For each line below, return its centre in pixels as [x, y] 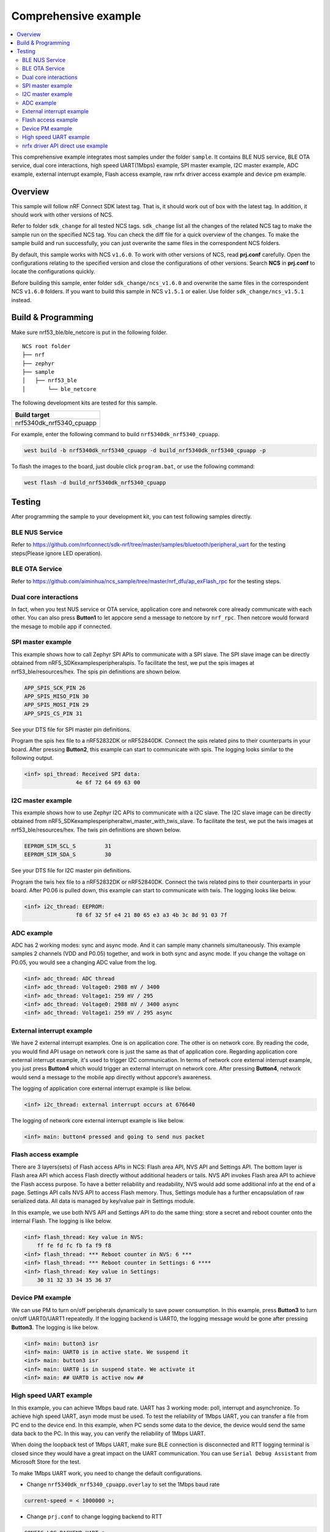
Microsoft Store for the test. [46, 1462]
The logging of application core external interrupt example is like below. [101, 1088]
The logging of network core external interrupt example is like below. [98, 1121]
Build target [32, 415]
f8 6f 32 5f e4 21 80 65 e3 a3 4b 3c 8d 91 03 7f [151, 915]
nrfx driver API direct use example [65, 146]
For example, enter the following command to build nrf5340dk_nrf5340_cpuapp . [116, 434]
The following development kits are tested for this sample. [84, 403]
